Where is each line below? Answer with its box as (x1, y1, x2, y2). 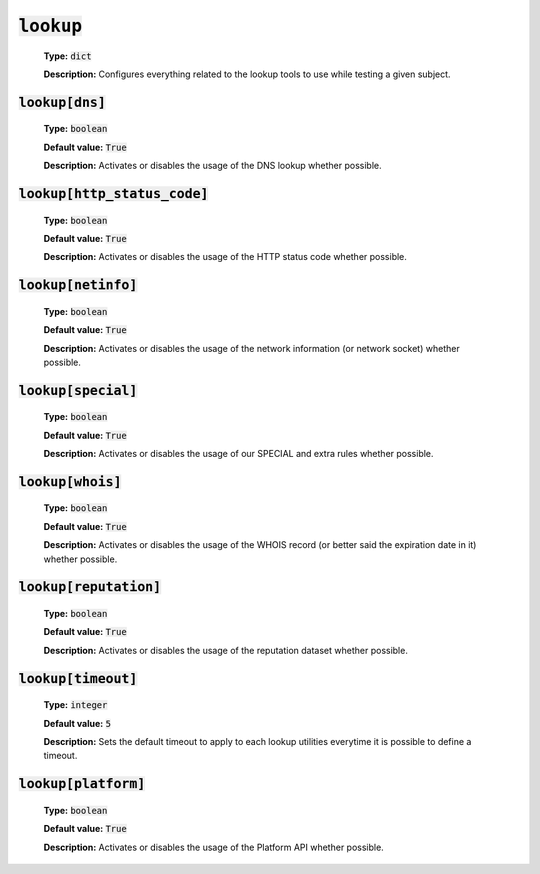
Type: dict (43, 50, 92, 62)
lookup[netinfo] (18, 277, 138, 294)
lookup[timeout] (18, 670, 138, 687)
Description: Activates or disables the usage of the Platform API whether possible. (43, 841, 384, 853)
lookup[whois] (18, 473, 122, 490)
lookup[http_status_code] (18, 185, 209, 202)
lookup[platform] (18, 776, 146, 792)
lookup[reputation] (18, 579, 162, 595)
